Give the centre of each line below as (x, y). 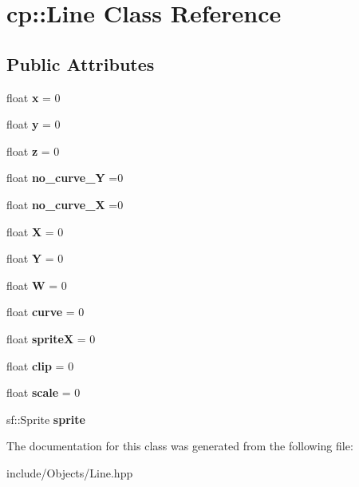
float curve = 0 (45, 312)
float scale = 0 (43, 392)
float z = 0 (33, 150)
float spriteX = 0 (51, 338)
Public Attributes (81, 63)
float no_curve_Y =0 (65, 178)
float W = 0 (37, 285)
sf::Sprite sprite (46, 419)
